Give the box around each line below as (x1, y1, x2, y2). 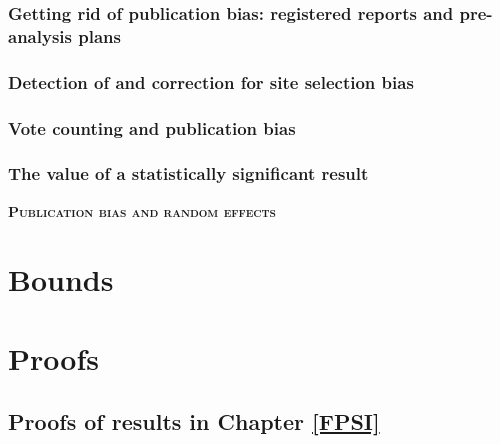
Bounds (8, 259, 114, 300)
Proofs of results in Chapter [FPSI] (8, 406, 380, 437)
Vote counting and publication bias (8, 115, 296, 140)
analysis (8, 23, 72, 48)
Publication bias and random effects (8, 200, 276, 221)
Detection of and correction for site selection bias (8, 69, 414, 94)
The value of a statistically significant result (8, 161, 369, 186)
